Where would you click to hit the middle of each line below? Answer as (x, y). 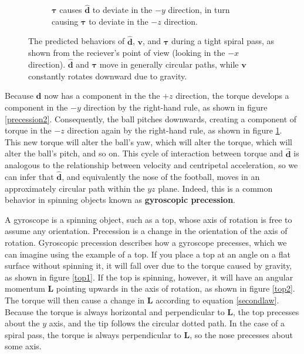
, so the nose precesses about (241, 334)
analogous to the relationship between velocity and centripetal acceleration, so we (151, 165)
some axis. (23, 346)
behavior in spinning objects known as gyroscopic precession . (120, 200)
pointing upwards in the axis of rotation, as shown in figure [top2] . (175, 288)
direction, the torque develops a (232, 96)
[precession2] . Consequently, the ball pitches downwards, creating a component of (151, 118)
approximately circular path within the (75, 188)
